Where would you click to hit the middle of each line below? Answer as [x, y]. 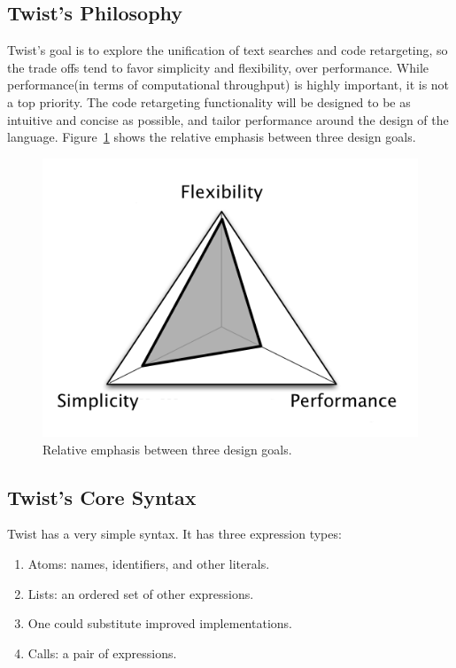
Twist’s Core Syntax [102, 497]
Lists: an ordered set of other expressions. [141, 593]
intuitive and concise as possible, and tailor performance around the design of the [228, 119]
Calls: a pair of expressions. [102, 652]
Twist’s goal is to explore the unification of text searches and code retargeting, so [228, 50]
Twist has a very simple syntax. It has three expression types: [174, 534]
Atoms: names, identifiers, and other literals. [149, 564]
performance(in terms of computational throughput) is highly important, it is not [228, 85]
